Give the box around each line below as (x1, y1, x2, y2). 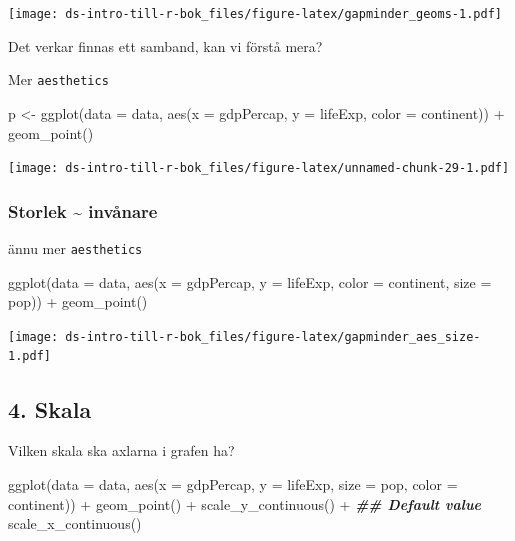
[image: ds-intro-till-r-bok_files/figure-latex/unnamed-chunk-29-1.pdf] (8, 161, 510, 176)
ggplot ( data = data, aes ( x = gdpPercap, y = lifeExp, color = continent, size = (8, 271, 492, 292)
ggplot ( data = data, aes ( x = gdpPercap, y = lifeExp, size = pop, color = (8, 473, 458, 494)
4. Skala (8, 393, 92, 424)
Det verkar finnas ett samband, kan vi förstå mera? (8, 35, 323, 56)
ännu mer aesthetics (8, 237, 143, 258)
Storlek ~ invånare (8, 198, 158, 223)
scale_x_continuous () (8, 513, 142, 534)
